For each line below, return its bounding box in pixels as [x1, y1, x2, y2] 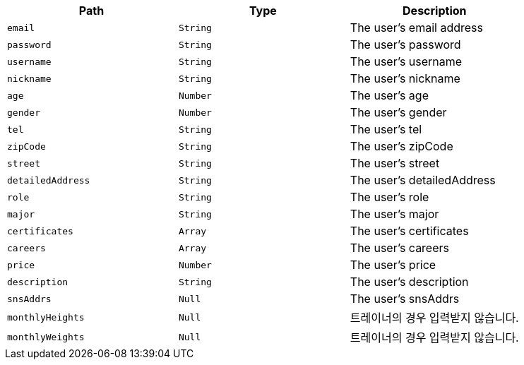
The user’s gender [350, 105, 447, 119]
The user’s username [350, 54, 463, 68]
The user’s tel [350, 122, 422, 136]
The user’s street [350, 156, 440, 170]
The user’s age [350, 88, 429, 102]
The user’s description [350, 275, 469, 289]
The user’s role [350, 190, 429, 204]
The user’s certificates [350, 224, 469, 238]
